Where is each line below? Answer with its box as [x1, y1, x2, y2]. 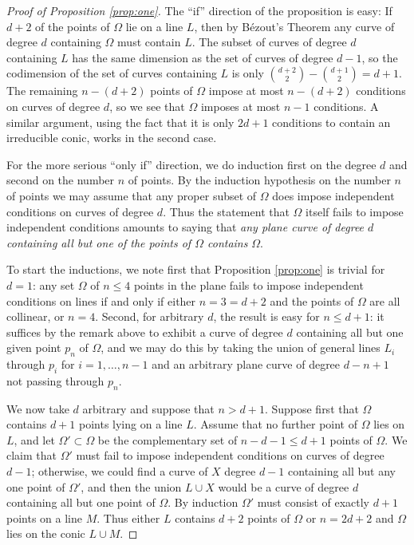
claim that [6, 447, 57, 464]
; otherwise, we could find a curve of [31, 463, 208, 480]
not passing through [6, 372, 104, 389]
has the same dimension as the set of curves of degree [72, 49, 333, 65]
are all [369, 292, 400, 309]
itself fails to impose [306, 203, 404, 219]
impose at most [208, 82, 284, 99]
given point [6, 339, 61, 356]
